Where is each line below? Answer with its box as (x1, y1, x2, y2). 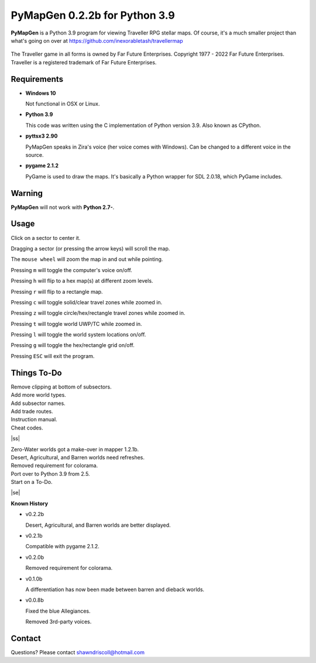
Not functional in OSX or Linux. (25, 100, 100, 108)
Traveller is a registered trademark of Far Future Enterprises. (11, 59, 157, 66)
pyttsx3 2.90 (25, 132, 58, 140)
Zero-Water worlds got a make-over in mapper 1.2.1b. (11, 445, 139, 453)
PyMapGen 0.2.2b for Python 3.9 (11, 9, 176, 22)
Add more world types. (11, 391, 67, 399)
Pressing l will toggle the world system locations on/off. (11, 331, 146, 338)
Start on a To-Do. (11, 479, 53, 486)
